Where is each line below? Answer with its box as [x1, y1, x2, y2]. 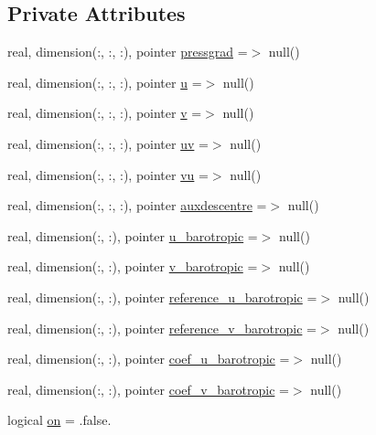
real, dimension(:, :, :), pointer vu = [7, 164, 209, 184]
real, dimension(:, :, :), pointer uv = [7, 133, 209, 153]
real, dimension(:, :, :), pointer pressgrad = [7, 42, 248, 61]
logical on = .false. [7, 410, 112, 430]
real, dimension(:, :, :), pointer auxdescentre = [7, 196, 267, 215]
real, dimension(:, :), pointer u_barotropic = [7, 226, 258, 245]
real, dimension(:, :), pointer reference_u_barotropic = [7, 287, 317, 306]
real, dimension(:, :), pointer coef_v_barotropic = [7, 379, 289, 398]
